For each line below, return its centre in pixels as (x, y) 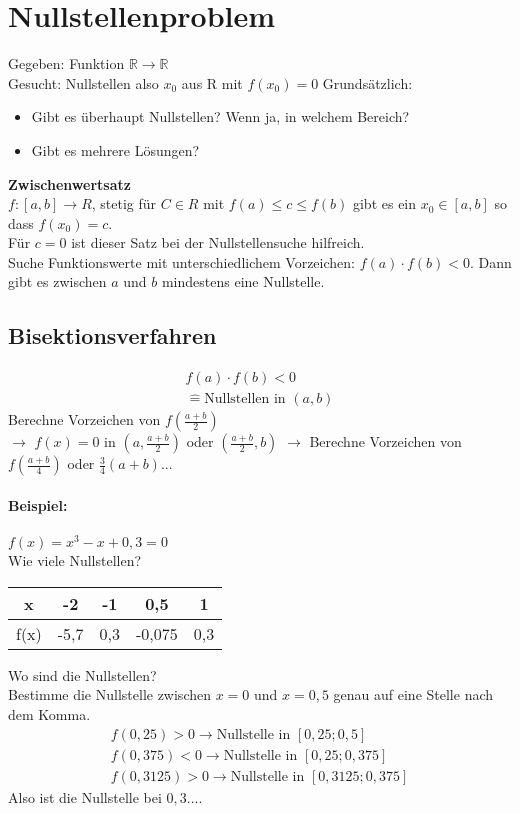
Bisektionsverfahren (112, 335)
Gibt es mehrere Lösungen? (115, 149)
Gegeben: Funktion (66, 63)
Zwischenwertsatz (69, 183)
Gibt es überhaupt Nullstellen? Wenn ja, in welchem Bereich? (220, 116)
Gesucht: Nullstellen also (83, 82)
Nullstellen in (245, 399)
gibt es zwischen (57, 281)
